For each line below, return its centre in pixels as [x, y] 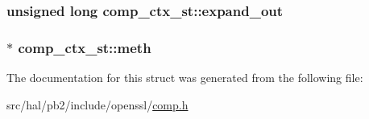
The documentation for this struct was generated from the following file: [185, 78]
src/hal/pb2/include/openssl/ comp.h [97, 104]
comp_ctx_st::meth [85, 47]
